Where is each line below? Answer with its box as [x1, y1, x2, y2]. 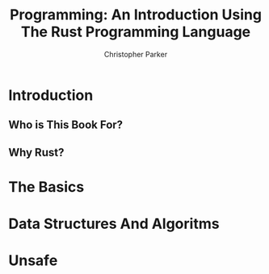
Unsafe [8, 251, 58, 270]
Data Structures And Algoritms [8, 215, 220, 233]
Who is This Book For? [8, 118, 124, 132]
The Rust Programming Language [20, 23, 251, 41]
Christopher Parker [103, 49, 168, 59]
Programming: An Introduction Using [9, 6, 263, 24]
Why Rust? [8, 145, 65, 159]
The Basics [8, 177, 85, 196]
